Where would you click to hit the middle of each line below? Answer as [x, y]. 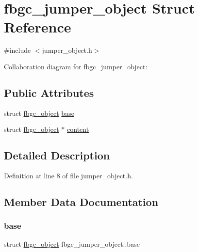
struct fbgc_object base [39, 113]
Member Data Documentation [81, 202]
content [78, 129]
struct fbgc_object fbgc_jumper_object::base [72, 244]
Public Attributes [49, 92]
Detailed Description [57, 155]
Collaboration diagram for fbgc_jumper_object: [76, 66]
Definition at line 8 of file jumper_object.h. [68, 176]
